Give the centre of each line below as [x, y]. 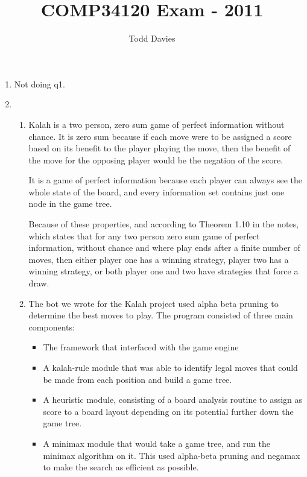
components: [52, 327]
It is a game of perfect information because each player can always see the [165, 180]
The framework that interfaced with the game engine [141, 347]
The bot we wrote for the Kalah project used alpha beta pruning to [153, 303]
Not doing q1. [40, 84]
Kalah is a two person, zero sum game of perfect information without [157, 124]
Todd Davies [152, 38]
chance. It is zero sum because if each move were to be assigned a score [160, 136]
